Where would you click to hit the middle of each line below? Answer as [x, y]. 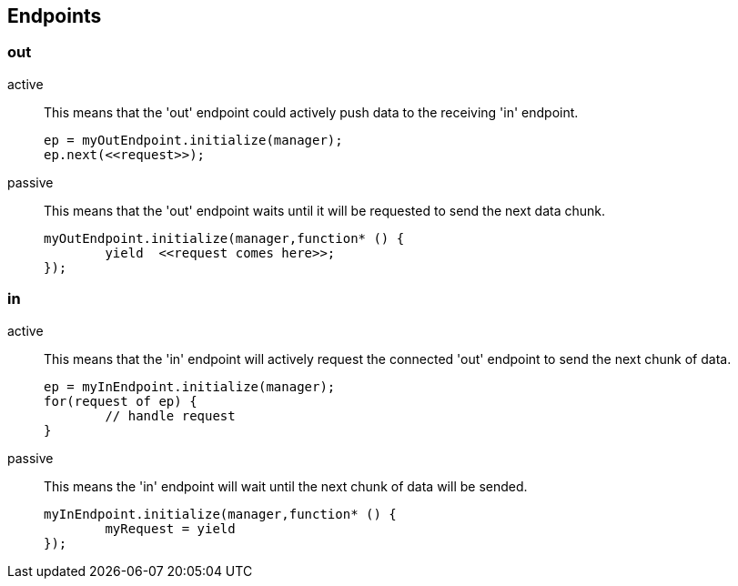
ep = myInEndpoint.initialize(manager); [190, 386]
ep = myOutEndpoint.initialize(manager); [193, 140]
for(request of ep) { [121, 401]
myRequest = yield [170, 528]
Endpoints [55, 16]
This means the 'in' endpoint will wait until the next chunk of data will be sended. [286, 486]
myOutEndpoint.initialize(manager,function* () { [224, 238]
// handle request [170, 415]
